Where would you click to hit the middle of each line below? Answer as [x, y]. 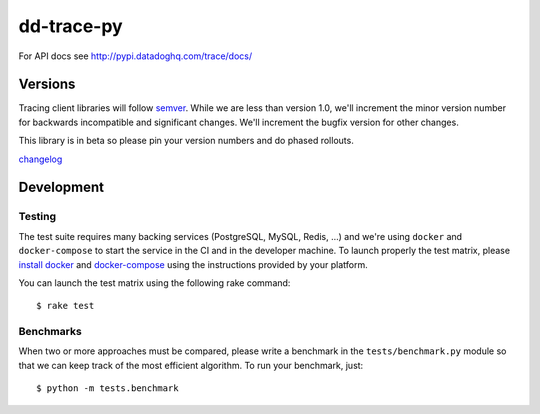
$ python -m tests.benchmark [107, 388]
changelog [40, 159]
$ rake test [65, 306]
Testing [37, 217]
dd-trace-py [71, 26]
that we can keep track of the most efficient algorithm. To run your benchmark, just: [191, 365]
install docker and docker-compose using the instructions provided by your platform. [193, 264]
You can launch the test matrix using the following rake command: [154, 282]
